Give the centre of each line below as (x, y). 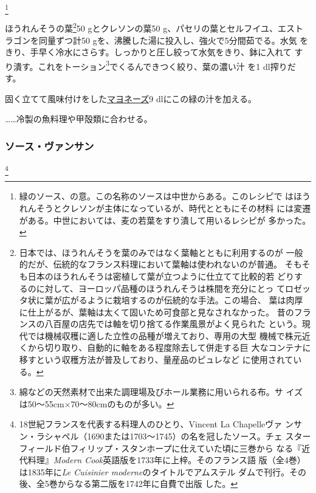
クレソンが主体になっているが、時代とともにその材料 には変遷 (186, 208)
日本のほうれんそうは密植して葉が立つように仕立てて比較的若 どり (161, 276)
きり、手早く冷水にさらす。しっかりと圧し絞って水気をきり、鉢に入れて (148, 52)
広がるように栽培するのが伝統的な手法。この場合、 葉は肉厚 (182, 300)
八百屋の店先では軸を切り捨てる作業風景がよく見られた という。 (173, 324)
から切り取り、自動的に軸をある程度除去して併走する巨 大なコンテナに (169, 347)
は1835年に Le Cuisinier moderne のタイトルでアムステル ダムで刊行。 (154, 471)
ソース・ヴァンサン (50, 146)
